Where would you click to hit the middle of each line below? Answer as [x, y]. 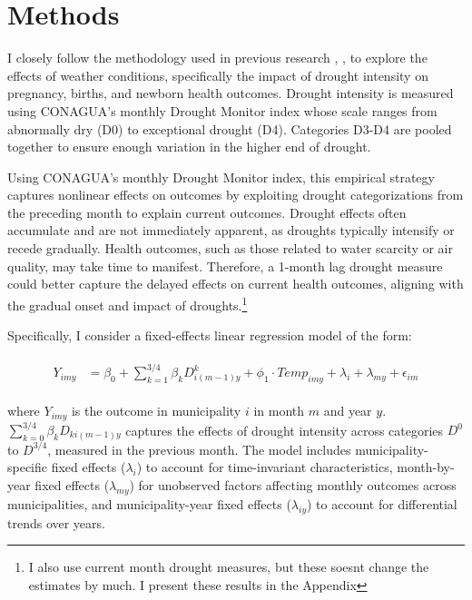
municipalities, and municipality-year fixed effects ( [149, 503]
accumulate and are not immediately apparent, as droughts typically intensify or [231, 230]
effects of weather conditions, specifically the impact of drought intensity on [218, 75]
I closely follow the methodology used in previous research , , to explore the [217, 58]
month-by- [426, 467]
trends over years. [56, 522]
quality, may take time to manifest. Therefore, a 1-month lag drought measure [225, 266]
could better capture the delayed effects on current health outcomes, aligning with [236, 284]
